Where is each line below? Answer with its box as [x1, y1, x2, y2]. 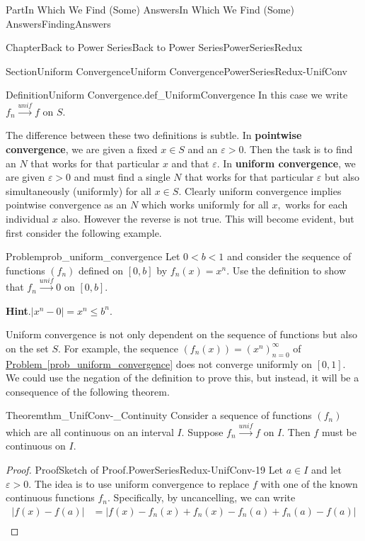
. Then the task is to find [243, 141, 353, 156]
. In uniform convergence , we [216, 155, 356, 170]
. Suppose [181, 424, 224, 439]
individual [6, 211, 50, 225]
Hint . [6, 303, 31, 318]
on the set [6, 340, 49, 355]
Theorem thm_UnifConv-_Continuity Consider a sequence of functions [6, 408, 312, 423]
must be [321, 424, 357, 439]
